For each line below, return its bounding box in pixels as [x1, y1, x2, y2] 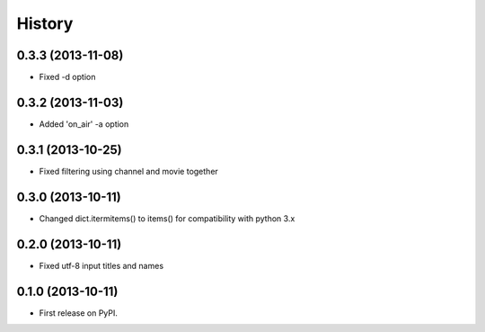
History [16, 13, 74, 33]
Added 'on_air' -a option [39, 118, 129, 130]
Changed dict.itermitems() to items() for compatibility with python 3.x [39, 212, 295, 224]
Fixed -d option [39, 72, 96, 83]
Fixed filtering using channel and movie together [39, 166, 219, 176]
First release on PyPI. [39, 307, 119, 319]
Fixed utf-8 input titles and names [39, 260, 164, 271]
